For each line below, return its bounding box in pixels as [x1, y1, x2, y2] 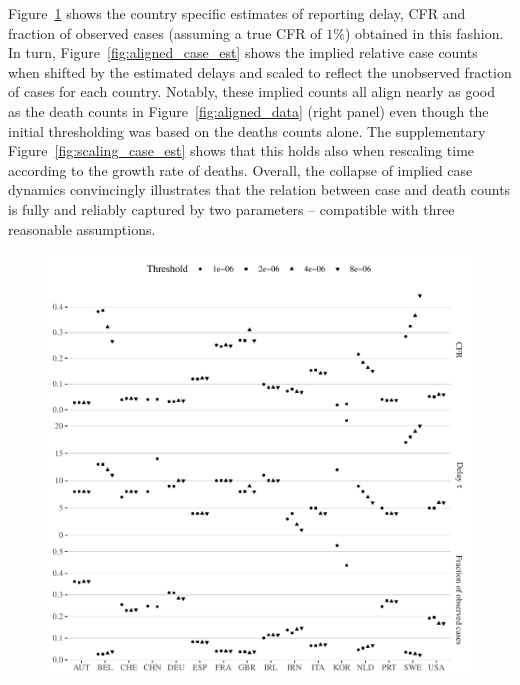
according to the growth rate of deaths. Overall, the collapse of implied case [8, 159, 473, 180]
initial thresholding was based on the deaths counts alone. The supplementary [8, 120, 486, 141]
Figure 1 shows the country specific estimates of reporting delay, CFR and [8, 3, 466, 23]
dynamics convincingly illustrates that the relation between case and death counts [8, 179, 511, 200]
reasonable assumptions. [8, 218, 156, 239]
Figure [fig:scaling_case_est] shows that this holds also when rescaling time [8, 140, 475, 161]
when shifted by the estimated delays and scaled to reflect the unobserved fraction [8, 61, 512, 82]
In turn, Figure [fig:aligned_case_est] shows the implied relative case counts [8, 42, 478, 63]
